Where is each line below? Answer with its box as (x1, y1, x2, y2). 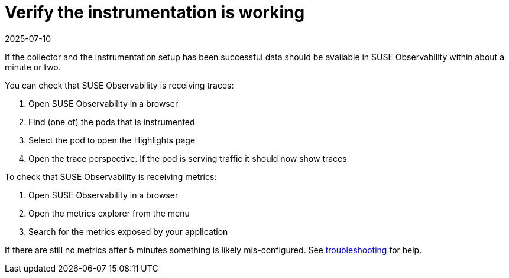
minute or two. (5, 61, 61, 72)
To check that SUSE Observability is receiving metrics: (5, 171, 217, 182)
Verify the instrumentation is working (5, 2, 305, 22)
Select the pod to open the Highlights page (28, 135, 196, 145)
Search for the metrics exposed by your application (28, 226, 228, 237)
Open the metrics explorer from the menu (28, 208, 190, 218)
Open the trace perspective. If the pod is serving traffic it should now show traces (28, 153, 347, 163)
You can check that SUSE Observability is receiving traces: (5, 80, 234, 90)
